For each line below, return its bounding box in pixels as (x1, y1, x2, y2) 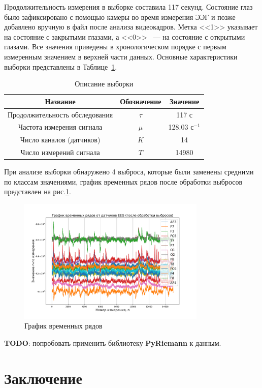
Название (45, 96, 76, 106)
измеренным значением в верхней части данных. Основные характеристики (4, 51, 238, 62)
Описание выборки (75, 78, 134, 89)
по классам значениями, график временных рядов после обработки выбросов (4, 176, 243, 187)
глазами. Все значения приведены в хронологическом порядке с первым (4, 41, 226, 52)
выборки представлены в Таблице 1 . (4, 61, 117, 72)
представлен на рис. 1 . (4, 186, 72, 197)
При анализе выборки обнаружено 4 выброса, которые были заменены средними (4, 166, 254, 177)
